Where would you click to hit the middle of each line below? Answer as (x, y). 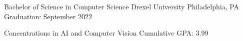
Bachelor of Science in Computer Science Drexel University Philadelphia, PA (122, 6)
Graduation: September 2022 (48, 16)
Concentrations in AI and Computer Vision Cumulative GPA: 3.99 (106, 33)
